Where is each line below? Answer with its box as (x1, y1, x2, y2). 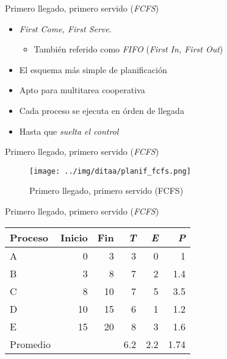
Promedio (10, 336, 51, 351)
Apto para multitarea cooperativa (19, 84, 145, 96)
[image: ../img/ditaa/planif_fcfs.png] (29, 166, 191, 176)
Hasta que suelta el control (19, 124, 119, 137)
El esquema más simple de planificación (19, 63, 167, 76)
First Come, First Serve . (19, 22, 112, 35)
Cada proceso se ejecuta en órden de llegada (19, 104, 184, 116)
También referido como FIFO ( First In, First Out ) (34, 43, 223, 55)
